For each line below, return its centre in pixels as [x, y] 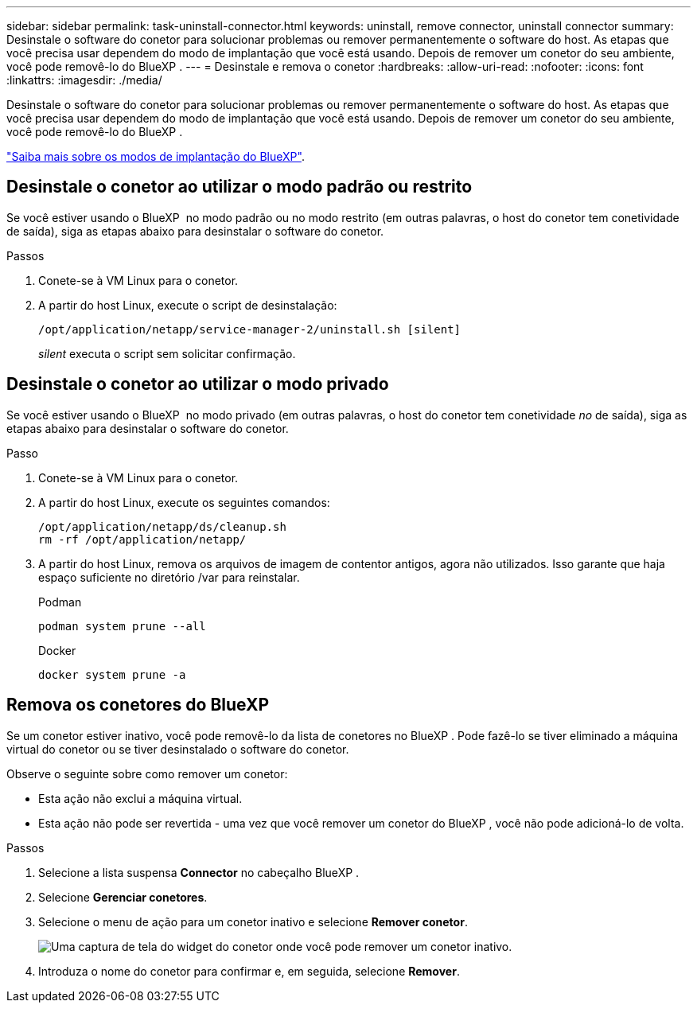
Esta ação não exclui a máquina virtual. [140, 798]
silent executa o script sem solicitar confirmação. [167, 353]
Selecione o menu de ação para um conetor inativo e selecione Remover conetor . [253, 921]
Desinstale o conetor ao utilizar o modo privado [198, 384]
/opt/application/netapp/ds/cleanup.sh [162, 526]
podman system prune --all [122, 626]
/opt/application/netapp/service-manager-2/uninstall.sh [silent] [250, 329]
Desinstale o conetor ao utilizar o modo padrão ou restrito [239, 187]
